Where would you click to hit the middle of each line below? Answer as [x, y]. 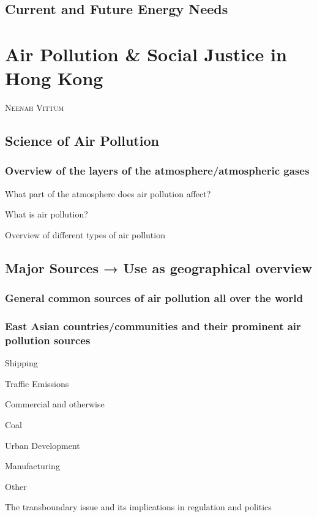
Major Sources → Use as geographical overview [158, 267]
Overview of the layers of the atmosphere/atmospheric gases [157, 171]
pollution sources [48, 340]
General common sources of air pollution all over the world [154, 298]
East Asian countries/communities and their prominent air [153, 326]
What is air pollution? [47, 214]
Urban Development [43, 445]
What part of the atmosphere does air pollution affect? [108, 193]
